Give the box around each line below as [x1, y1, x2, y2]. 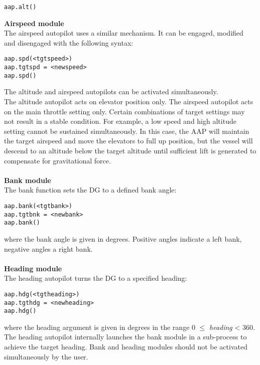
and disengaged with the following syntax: [4, 37, 134, 48]
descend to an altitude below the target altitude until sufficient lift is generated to [4, 145, 256, 155]
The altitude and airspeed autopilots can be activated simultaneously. [4, 86, 218, 97]
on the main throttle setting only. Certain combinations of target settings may [4, 106, 245, 116]
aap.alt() [4, 4, 37, 11]
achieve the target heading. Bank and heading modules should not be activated [4, 341, 247, 352]
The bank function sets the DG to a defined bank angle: [4, 185, 177, 195]
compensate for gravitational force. [4, 155, 111, 165]
